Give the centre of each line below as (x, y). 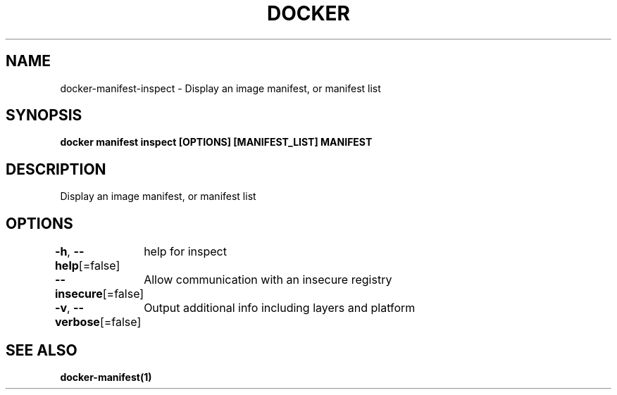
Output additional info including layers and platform (280, 308)
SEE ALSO (42, 350)
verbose (77, 322)
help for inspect (185, 252)
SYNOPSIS (44, 115)
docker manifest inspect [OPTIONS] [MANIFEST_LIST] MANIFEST (216, 142)
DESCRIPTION (56, 169)
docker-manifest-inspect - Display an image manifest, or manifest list (220, 88)
